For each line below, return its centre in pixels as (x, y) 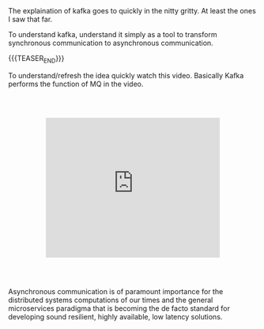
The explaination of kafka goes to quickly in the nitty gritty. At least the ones (132, 11)
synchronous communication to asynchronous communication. (111, 43)
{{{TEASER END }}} (36, 59)
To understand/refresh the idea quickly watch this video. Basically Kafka (126, 75)
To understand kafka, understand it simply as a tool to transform (113, 34)
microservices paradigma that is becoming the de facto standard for (119, 308)
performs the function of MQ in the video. (76, 84)
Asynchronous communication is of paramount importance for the (116, 292)
